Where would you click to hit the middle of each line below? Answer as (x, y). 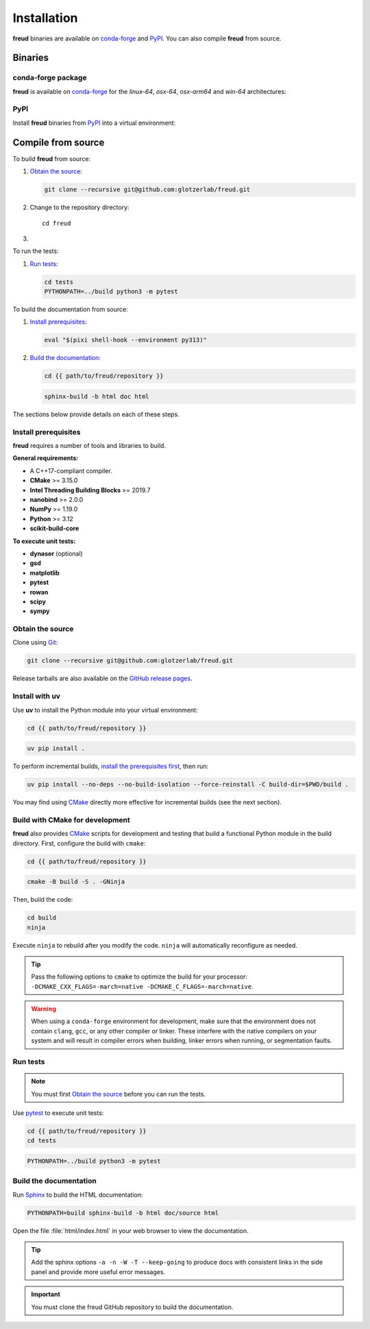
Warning (44, 1009)
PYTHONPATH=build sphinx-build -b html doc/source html (123, 1213)
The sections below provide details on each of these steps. (96, 414)
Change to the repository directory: (79, 207)
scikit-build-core (54, 529)
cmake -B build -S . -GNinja (76, 882)
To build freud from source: (52, 158)
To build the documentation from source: (70, 309)
